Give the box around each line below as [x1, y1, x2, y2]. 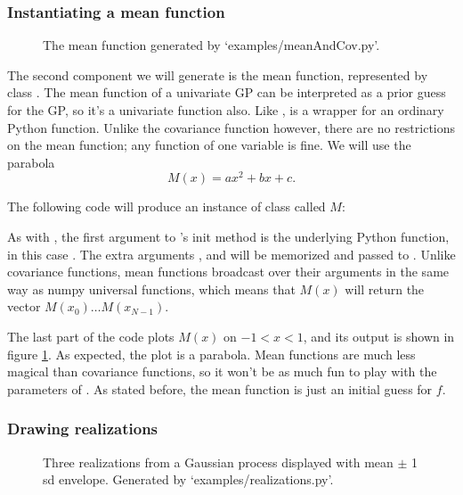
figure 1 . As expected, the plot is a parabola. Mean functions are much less [7, 344, 416, 363]
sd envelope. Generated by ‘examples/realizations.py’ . [43, 470, 334, 489]
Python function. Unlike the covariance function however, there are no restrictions [7, 118, 456, 136]
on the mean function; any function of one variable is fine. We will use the [7, 136, 411, 154]
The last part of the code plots [7, 327, 175, 346]
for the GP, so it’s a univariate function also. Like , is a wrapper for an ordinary [7, 101, 444, 119]
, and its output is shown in [303, 327, 455, 346]
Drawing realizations [7, 417, 158, 440]
